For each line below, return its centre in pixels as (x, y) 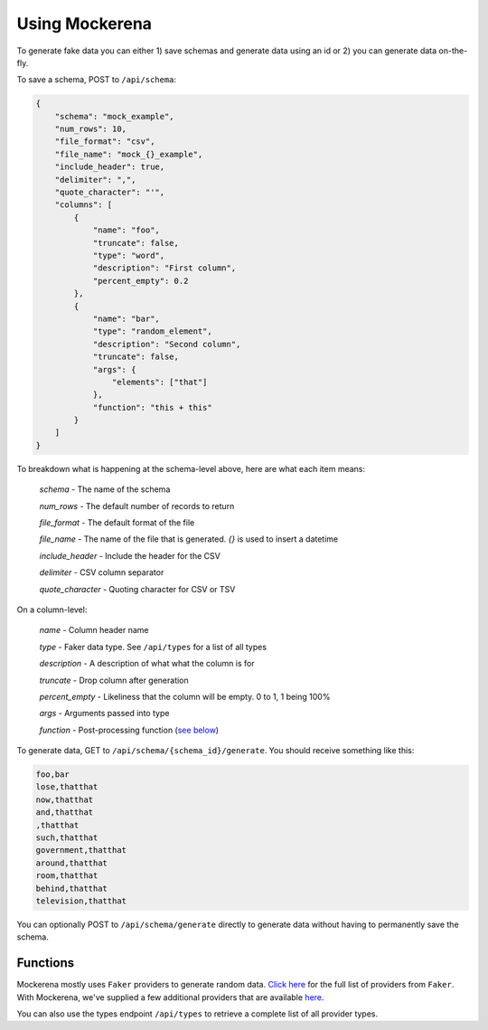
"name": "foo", (126, 230)
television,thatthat (81, 901)
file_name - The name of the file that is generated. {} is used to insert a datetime (189, 539)
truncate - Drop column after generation (114, 680)
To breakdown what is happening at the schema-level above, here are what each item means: (191, 468)
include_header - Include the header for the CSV (130, 555)
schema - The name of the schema (105, 489)
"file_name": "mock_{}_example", (129, 154)
